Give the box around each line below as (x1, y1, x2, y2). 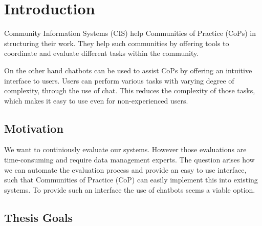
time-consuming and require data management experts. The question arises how (4, 154, 255, 165)
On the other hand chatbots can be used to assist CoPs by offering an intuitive (4, 65, 252, 75)
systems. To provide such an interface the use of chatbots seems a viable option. (4, 184, 255, 195)
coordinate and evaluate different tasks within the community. (4, 48, 199, 58)
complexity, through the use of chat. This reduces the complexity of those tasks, (4, 85, 255, 96)
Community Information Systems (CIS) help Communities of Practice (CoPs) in (4, 28, 256, 38)
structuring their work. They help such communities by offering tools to (4, 37, 229, 48)
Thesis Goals (4, 209, 73, 225)
